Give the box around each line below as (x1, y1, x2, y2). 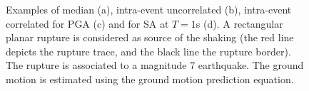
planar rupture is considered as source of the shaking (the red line (6, 30, 294, 45)
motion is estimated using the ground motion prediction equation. (6, 71, 294, 86)
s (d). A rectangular (196, 16, 283, 31)
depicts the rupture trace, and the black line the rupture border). (6, 43, 291, 58)
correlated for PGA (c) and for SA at (6, 16, 169, 31)
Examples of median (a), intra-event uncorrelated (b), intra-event (6, 2, 292, 16)
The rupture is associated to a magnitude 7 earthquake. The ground (6, 58, 304, 73)
